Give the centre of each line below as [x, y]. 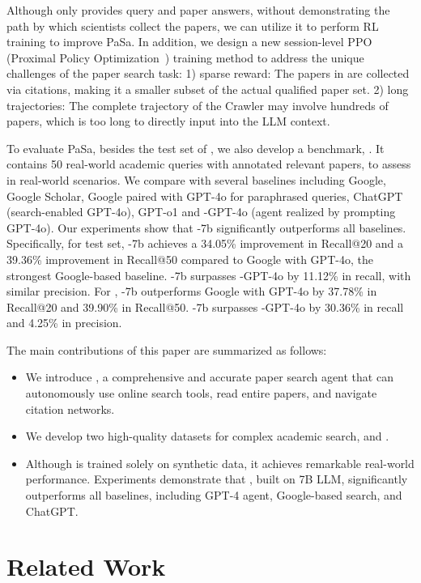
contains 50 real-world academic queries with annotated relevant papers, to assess [209, 164]
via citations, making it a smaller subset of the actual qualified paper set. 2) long [208, 89]
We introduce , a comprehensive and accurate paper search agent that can [209, 377]
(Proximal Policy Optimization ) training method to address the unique [185, 57]
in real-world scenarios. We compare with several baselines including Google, [196, 179]
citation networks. [70, 409]
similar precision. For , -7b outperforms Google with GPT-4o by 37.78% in [192, 291]
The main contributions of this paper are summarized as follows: [167, 349]
